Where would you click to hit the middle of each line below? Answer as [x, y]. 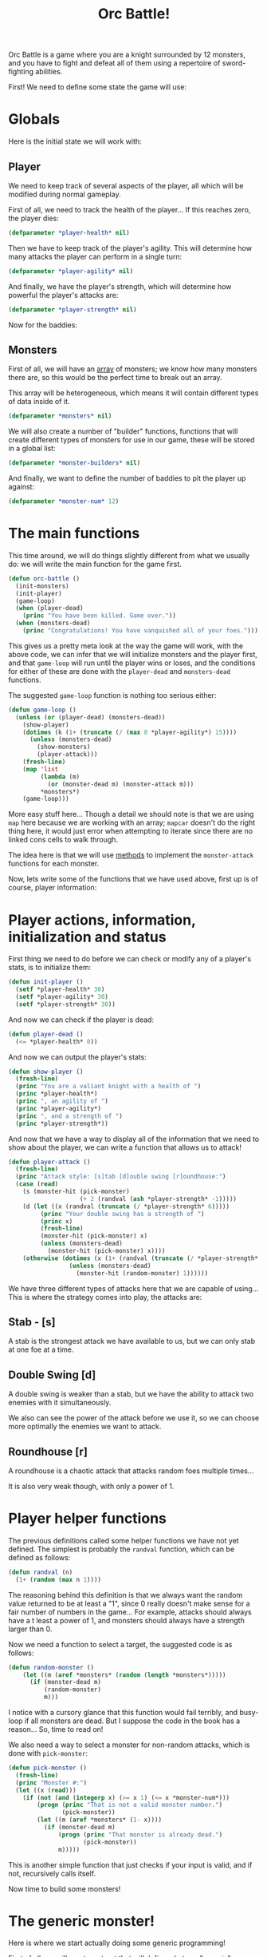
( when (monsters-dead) [53, 624]
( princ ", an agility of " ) [62, 1101]
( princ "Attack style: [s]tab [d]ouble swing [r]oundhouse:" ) [121, 1177]
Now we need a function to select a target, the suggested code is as [120, 1644]
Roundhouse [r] [48, 1451]
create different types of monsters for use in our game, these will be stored [132, 440]
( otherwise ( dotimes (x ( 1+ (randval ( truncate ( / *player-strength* [141, 1258]
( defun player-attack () [49, 1162]
